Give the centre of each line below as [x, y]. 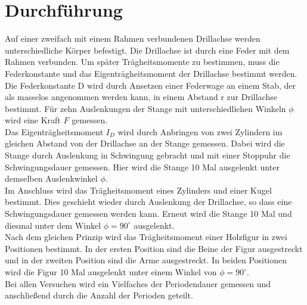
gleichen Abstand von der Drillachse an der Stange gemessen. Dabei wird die [145, 143]
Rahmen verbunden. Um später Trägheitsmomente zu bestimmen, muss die [142, 62]
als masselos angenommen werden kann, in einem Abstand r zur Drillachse [141, 97]
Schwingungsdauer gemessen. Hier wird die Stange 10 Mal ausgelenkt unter [142, 166]
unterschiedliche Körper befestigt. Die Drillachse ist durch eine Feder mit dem [147, 50]
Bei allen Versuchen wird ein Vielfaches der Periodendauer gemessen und [138, 283]
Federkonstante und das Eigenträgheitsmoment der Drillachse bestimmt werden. [151, 73]
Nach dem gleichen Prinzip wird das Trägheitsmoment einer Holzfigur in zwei [146, 237]
